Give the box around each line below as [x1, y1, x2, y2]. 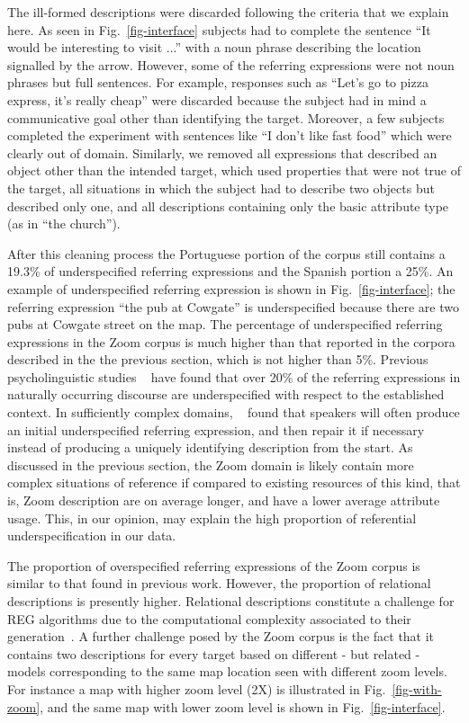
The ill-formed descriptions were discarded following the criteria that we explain [7, 3, 449, 21]
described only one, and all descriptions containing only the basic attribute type [7, 196, 449, 215]
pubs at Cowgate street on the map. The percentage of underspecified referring [7, 315, 443, 334]
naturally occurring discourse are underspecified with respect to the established [7, 385, 445, 404]
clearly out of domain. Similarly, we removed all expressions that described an [7, 143, 437, 162]
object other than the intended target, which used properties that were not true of [7, 161, 462, 180]
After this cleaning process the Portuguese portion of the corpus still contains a [7, 244, 446, 263]
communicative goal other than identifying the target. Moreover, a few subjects [7, 108, 445, 127]
